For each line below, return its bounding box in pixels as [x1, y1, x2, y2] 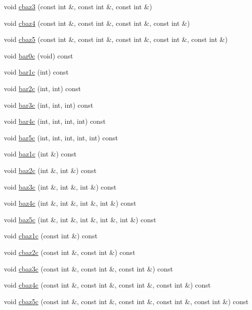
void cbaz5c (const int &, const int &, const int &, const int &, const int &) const [4, 296, 249, 306]
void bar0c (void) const [4, 50, 73, 60]
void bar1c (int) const [4, 67, 69, 77]
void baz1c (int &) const [4, 149, 77, 159]
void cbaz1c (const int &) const [4, 231, 97, 241]
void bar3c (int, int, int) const [4, 99, 94, 110]
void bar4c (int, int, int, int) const [4, 116, 106, 126]
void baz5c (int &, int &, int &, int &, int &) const [4, 214, 156, 224]
